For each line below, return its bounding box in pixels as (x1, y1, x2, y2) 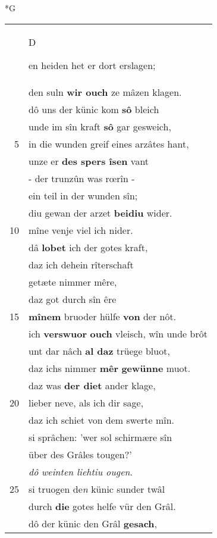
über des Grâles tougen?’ (29, 447, 132, 461)
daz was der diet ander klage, (29, 378, 156, 392)
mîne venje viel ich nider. (29, 223, 133, 237)
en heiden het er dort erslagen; (29, 58, 156, 72)
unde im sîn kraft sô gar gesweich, (29, 119, 171, 133)
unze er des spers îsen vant (29, 154, 149, 168)
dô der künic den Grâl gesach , (29, 516, 157, 530)
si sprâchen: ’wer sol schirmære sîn (29, 430, 172, 444)
